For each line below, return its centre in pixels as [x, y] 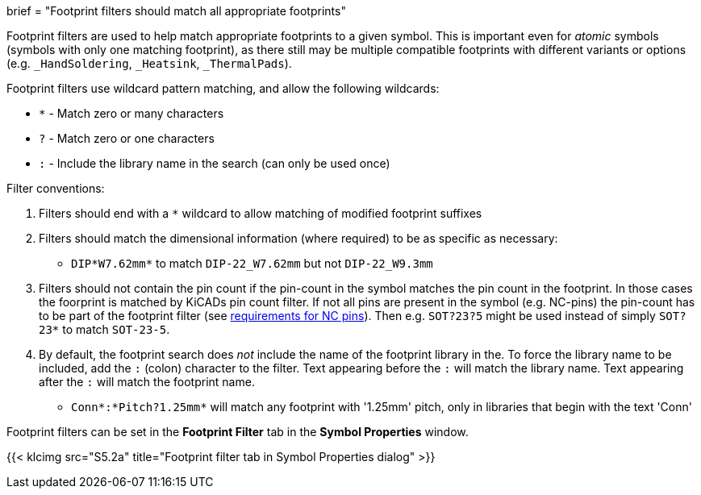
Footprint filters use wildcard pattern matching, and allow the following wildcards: [223, 88]
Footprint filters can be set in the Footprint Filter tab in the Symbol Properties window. [238, 432]
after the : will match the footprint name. [147, 382]
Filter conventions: [56, 188]
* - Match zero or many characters [131, 113]
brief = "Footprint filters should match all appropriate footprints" [176, 11]
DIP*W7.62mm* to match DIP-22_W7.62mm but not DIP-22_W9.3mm [252, 263]
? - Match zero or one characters [127, 138]
